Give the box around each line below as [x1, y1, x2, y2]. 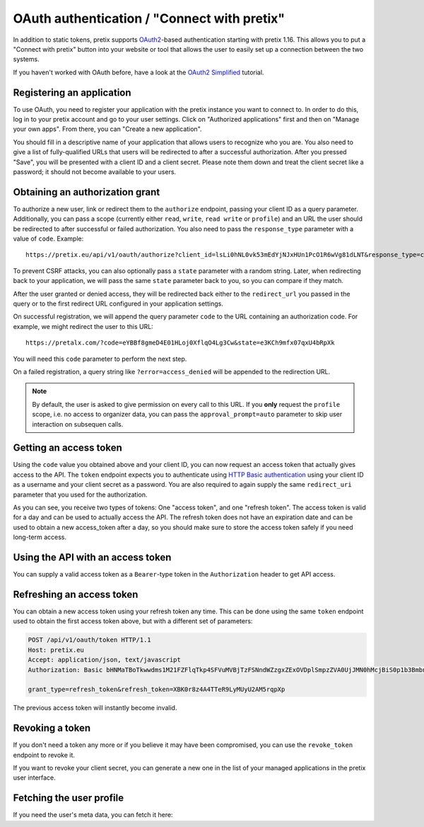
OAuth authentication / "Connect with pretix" [13, 11, 285, 26]
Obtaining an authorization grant [13, 186, 160, 198]
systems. [13, 55, 40, 64]
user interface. [13, 773, 56, 782]
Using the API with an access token [13, 551, 172, 563]
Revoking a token [13, 722, 91, 734]
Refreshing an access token [13, 588, 139, 601]
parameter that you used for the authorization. [13, 490, 148, 499]
